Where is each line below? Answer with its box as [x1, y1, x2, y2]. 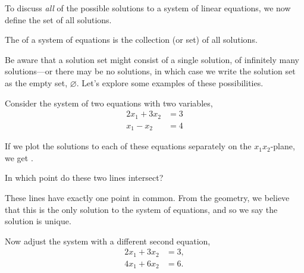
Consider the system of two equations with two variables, [5, 96, 213, 109]
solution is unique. [5, 215, 71, 227]
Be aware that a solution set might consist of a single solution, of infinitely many [5, 53, 299, 65]
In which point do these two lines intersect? [5, 171, 164, 184]
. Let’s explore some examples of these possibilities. [76, 76, 264, 89]
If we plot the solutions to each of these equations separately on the [5, 140, 252, 152]
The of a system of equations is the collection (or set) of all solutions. [5, 33, 258, 46]
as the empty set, [5, 76, 68, 89]
